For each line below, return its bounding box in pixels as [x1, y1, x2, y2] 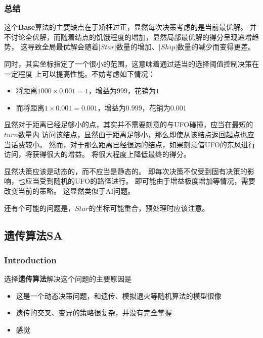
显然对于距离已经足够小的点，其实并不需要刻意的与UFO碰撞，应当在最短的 [4, 119, 253, 130]
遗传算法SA [4, 227, 63, 243]
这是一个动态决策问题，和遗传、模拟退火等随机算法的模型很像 [16, 290, 222, 301]
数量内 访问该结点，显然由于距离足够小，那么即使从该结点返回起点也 [18, 129, 247, 139]
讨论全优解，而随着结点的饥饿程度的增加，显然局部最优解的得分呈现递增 [11, 31, 252, 42]
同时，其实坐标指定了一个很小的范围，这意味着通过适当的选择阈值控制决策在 [4, 59, 259, 69]
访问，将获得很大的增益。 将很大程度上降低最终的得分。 [4, 149, 191, 159]
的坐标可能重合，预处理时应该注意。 [89, 202, 209, 213]
